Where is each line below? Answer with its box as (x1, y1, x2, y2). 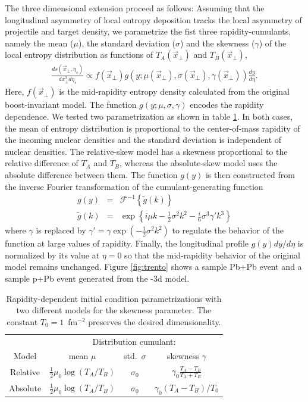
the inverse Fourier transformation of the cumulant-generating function (5, 180, 263, 192)
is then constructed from (205, 168, 295, 180)
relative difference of (5, 157, 78, 169)
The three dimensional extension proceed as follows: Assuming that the (5, 2, 265, 14)
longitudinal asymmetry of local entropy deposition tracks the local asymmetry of (5, 13, 302, 26)
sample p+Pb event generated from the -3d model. (5, 272, 190, 284)
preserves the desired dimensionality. (88, 315, 221, 328)
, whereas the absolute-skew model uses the (120, 157, 278, 169)
